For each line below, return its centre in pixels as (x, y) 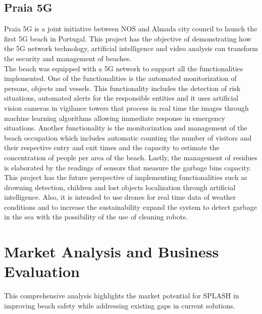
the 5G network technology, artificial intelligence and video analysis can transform (131, 48)
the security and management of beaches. (68, 58)
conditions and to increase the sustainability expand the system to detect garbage (130, 207)
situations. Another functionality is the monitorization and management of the (126, 128)
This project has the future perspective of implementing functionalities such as (126, 177)
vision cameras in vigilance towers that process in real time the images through (126, 107)
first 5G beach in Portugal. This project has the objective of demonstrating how (128, 38)
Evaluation (42, 271)
